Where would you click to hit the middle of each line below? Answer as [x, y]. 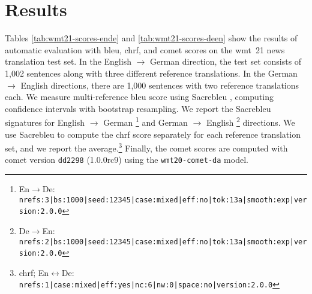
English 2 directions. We [250, 121]
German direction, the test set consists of [226, 61]
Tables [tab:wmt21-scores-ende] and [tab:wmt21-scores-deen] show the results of [151, 38]
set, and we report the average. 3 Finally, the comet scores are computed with [146, 147]
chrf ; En [34, 272]
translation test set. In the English [68, 61]
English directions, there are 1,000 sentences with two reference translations [160, 85]
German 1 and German [145, 121]
